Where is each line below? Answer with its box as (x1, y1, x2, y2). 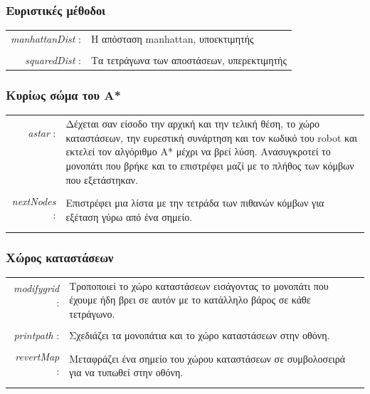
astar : (28, 125, 56, 140)
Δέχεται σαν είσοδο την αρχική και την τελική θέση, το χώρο (65, 116, 319, 131)
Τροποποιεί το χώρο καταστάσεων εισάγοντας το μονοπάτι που (69, 278, 329, 293)
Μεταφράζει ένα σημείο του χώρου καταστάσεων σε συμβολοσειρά (69, 351, 346, 366)
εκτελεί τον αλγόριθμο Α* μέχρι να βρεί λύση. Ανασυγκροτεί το (65, 144, 331, 159)
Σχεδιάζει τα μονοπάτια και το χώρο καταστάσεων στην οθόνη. (69, 328, 330, 343)
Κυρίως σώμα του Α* (6, 86, 121, 104)
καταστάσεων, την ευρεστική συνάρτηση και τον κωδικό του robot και (65, 130, 358, 145)
